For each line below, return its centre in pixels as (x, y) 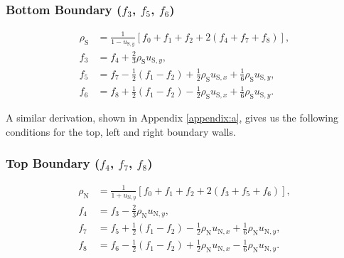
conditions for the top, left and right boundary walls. (121, 131)
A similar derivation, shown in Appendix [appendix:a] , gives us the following (172, 118)
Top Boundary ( (53, 163)
